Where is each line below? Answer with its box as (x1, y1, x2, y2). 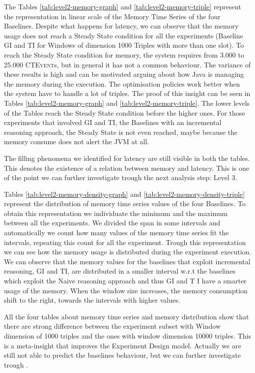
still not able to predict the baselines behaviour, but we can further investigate (4, 350, 241, 360)
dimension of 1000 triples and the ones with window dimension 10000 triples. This (4, 331, 251, 341)
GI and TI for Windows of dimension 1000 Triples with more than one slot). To (4, 40, 244, 50)
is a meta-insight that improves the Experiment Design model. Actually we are (4, 340, 241, 350)
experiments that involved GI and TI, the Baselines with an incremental (4, 117, 222, 127)
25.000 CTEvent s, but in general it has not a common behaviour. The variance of (4, 59, 251, 69)
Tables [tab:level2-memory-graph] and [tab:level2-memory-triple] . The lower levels (4, 97, 250, 108)
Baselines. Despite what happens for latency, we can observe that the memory (4, 21, 239, 31)
